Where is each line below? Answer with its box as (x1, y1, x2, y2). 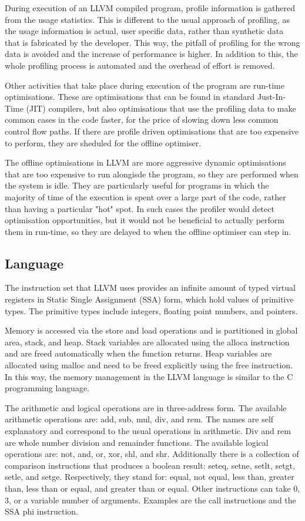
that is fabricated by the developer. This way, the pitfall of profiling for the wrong (5, 36, 300, 48)
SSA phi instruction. (5, 505, 78, 517)
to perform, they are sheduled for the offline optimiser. (5, 136, 202, 149)
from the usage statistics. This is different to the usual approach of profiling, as (5, 13, 290, 25)
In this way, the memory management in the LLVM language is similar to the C (5, 370, 293, 382)
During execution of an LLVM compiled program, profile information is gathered (5, 2, 296, 14)
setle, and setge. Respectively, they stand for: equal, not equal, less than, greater (5, 470, 294, 483)
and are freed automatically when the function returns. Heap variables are (5, 347, 272, 359)
